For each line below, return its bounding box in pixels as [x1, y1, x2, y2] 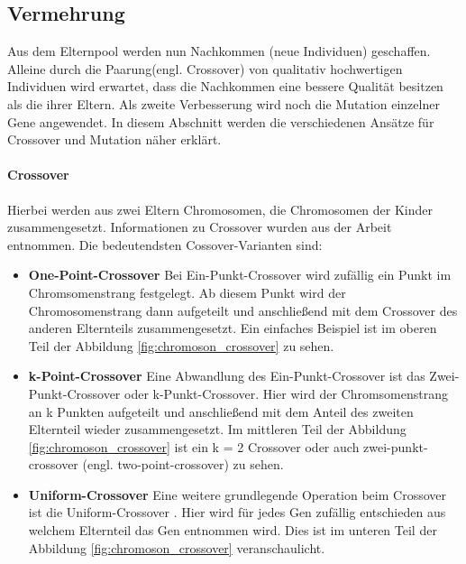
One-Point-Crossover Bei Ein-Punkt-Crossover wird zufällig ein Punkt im [28, 265, 452, 284]
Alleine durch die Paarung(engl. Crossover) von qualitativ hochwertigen [7, 59, 403, 78]
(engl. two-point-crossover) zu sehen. [82, 455, 284, 474]
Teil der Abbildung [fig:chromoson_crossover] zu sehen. [28, 336, 334, 355]
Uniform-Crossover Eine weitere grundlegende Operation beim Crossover [28, 485, 446, 504]
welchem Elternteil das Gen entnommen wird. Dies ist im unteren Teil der [28, 521, 437, 540]
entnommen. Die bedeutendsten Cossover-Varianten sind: [7, 235, 323, 254]
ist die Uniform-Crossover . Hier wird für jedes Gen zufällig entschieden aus [28, 503, 446, 522]
